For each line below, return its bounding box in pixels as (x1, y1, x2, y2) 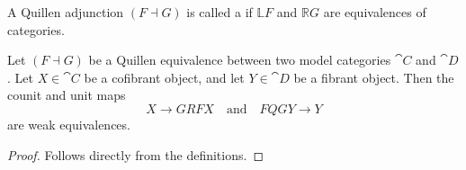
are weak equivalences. (7, 114, 130, 133)
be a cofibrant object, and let (84, 67, 245, 86)
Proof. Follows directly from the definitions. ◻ (7, 145, 264, 164)
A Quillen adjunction (7, 3, 124, 21)
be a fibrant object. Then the (293, 67, 454, 86)
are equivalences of (323, 3, 426, 21)
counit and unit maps (7, 85, 126, 104)
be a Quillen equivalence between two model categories (88, 50, 391, 69)
